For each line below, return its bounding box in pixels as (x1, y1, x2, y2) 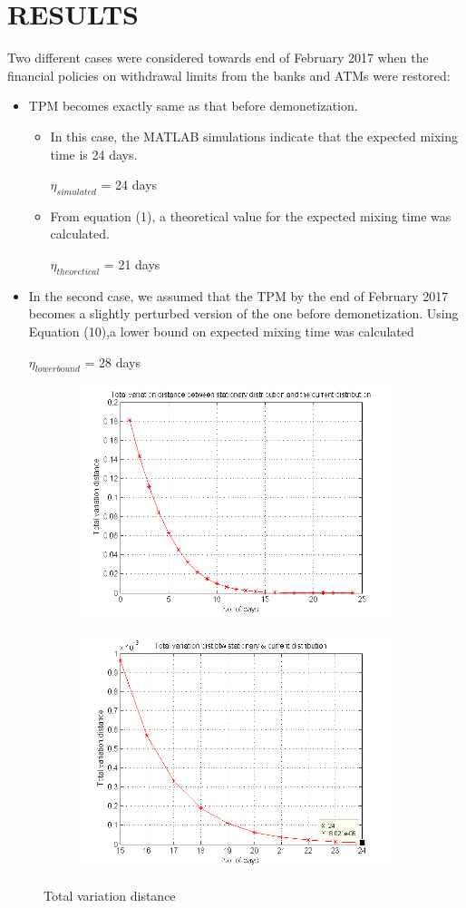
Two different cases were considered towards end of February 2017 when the (7, 48, 429, 67)
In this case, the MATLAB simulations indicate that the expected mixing (50, 126, 459, 145)
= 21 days (103, 255, 160, 274)
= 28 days (84, 352, 141, 371)
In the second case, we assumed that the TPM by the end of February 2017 (28, 286, 449, 305)
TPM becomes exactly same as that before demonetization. (28, 96, 358, 115)
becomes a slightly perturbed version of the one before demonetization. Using (28, 304, 459, 323)
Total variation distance (44, 885, 176, 904)
